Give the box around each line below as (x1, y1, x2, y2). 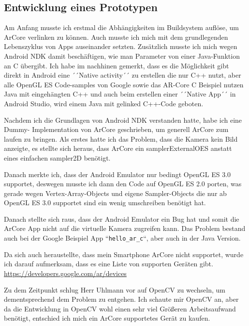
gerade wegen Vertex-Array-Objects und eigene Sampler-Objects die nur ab (4, 188, 227, 198)
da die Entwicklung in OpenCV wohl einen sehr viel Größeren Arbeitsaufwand (4, 303, 236, 313)
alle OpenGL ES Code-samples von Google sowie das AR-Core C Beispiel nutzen (4, 79, 244, 89)
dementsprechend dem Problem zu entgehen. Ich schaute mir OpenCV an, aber (4, 294, 239, 304)
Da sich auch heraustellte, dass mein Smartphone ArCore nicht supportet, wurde (4, 249, 244, 259)
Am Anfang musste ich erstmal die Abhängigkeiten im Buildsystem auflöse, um (4, 22, 239, 33)
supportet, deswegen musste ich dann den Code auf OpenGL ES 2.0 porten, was (4, 179, 242, 189)
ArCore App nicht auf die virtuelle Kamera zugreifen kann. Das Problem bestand (4, 223, 246, 233)
